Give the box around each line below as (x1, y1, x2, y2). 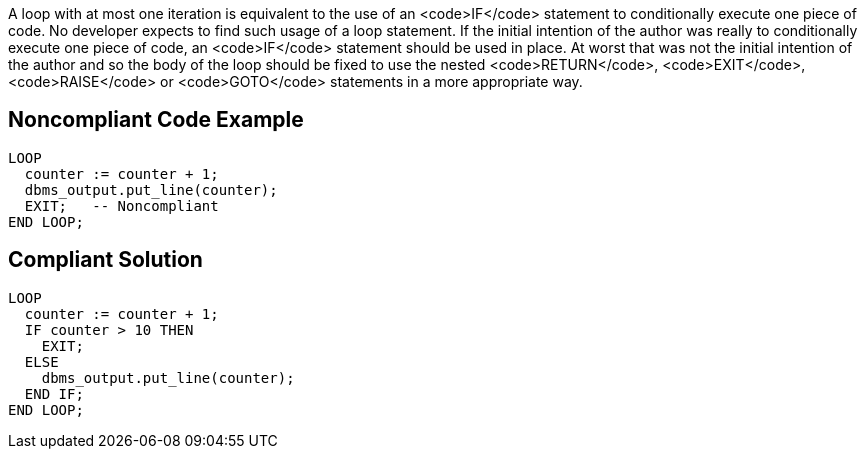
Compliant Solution (8, 247, 203, 273)
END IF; (24, 385, 84, 402)
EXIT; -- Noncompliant (24, 197, 219, 214)
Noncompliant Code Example (8, 107, 304, 133)
